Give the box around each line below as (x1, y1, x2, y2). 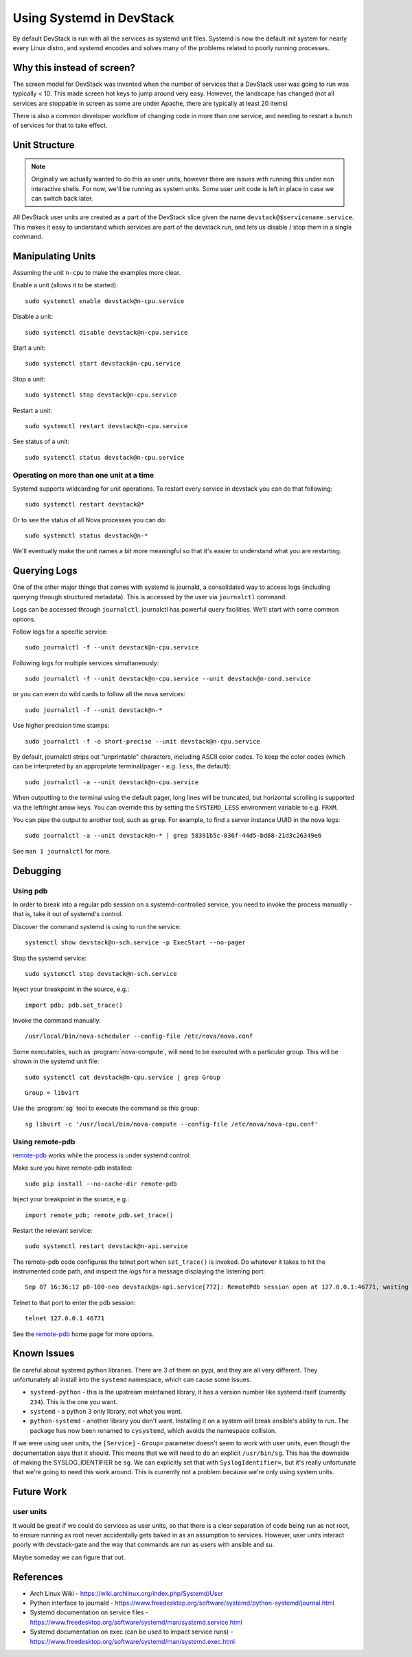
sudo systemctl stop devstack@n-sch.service (25, 970, 178, 977)
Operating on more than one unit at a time (12, 470, 154, 480)
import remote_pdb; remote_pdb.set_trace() (25, 1211, 174, 1219)
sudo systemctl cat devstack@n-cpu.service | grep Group (25, 1073, 221, 1081)
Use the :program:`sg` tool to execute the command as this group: (12, 1104, 199, 1113)
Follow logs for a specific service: (12, 627, 108, 636)
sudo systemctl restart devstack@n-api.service (25, 1243, 188, 1250)
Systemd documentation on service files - (30, 1608, 149, 1616)
